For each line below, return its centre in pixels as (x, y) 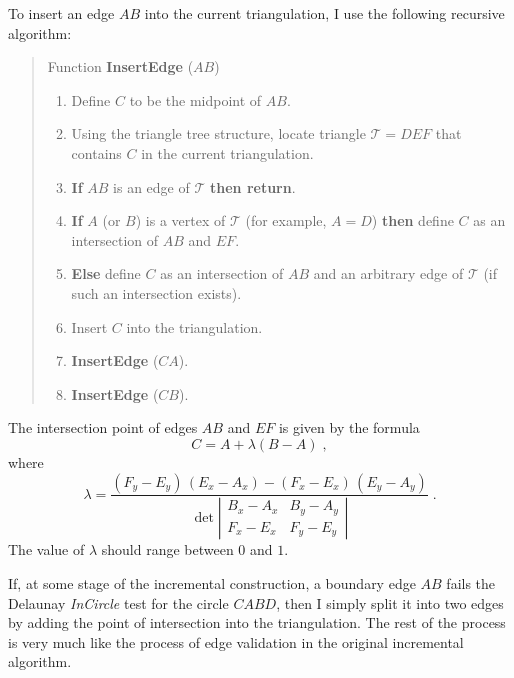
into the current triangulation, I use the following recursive (324, 13)
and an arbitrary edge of (388, 273)
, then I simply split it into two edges (390, 602)
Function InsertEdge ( (120, 66)
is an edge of (151, 186)
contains (96, 152)
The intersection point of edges (103, 427)
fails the (471, 582)
